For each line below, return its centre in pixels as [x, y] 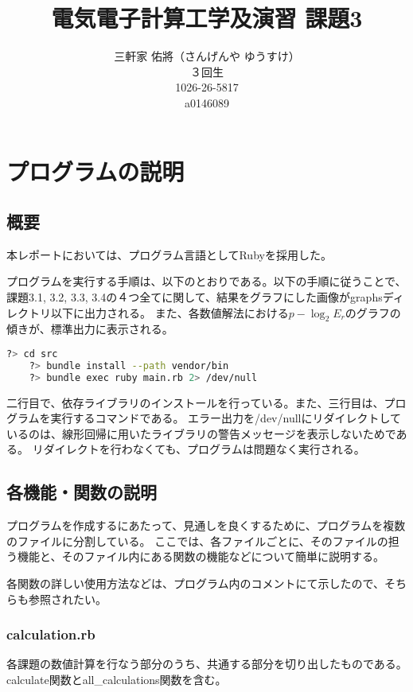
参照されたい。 [67, 599]
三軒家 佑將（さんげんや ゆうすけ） [207, 56]
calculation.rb [51, 634]
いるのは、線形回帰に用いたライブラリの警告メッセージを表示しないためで [201, 433]
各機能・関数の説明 [82, 492]
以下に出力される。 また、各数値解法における [169, 312]
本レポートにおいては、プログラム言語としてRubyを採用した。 [169, 254]
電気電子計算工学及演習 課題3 [207, 18]
